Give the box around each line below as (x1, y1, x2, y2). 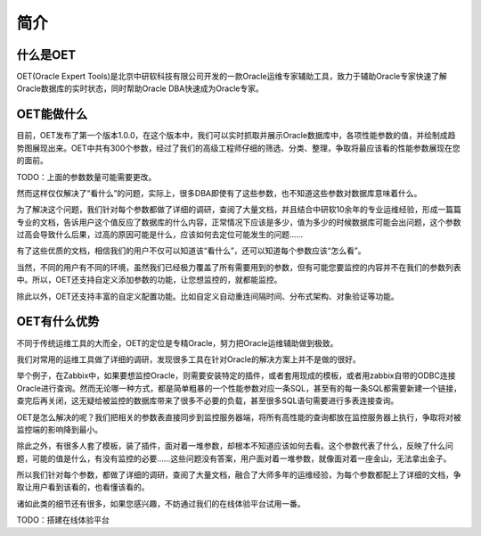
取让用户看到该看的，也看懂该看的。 (16, 482, 150, 492)
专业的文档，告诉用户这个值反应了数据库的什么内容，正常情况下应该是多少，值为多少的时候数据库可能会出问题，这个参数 (16, 217, 461, 227)
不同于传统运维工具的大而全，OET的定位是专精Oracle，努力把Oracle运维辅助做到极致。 (16, 337, 338, 348)
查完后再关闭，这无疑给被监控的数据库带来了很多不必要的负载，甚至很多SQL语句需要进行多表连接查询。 (16, 395, 399, 406)
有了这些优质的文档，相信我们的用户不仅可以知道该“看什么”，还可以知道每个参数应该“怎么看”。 (16, 245, 366, 256)
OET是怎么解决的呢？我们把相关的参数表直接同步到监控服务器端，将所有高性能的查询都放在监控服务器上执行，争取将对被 (16, 411, 462, 423)
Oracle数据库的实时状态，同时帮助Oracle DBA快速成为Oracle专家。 (16, 83, 265, 94)
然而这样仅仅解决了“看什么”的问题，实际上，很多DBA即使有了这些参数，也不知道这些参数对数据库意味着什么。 (16, 187, 422, 198)
